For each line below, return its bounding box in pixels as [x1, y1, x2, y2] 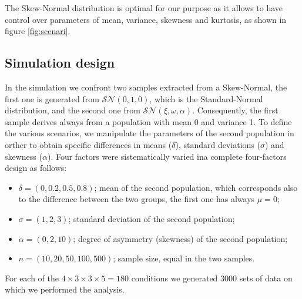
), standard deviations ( [175, 138, 260, 150]
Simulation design [5, 53, 115, 72]
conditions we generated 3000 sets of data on [131, 271, 293, 284]
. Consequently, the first [192, 104, 278, 116]
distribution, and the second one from [5, 104, 140, 116]
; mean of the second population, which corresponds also [94, 181, 298, 193]
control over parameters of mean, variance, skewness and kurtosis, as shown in [5, 13, 287, 25]
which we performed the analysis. [5, 283, 125, 295]
